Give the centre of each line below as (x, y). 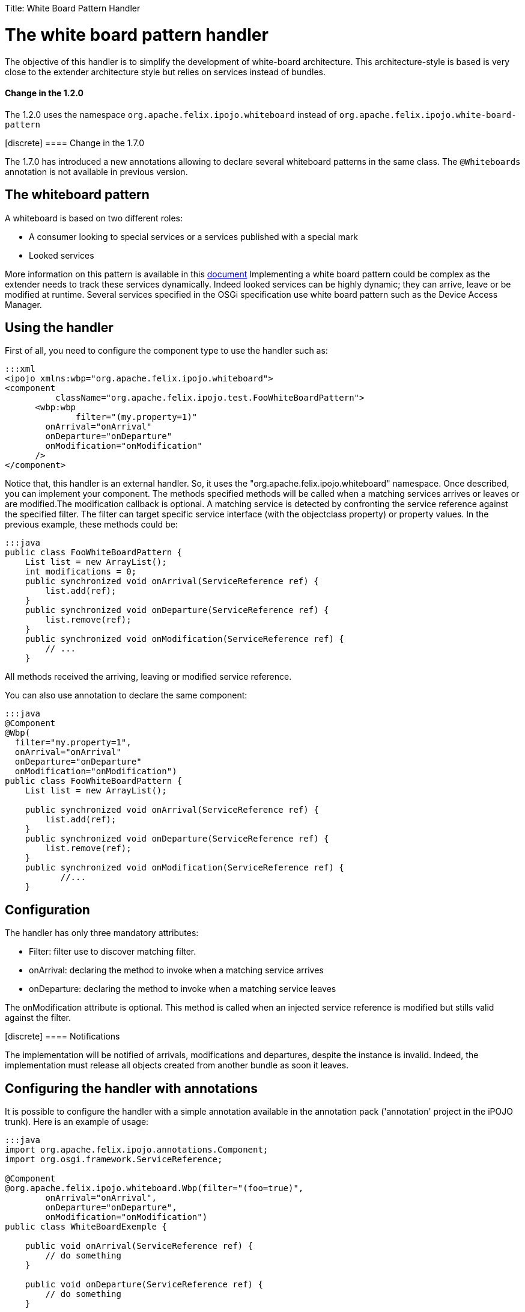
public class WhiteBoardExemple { (86, 1227)
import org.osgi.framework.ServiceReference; (114, 1160)
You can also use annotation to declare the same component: (126, 695)
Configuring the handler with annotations (131, 1088)
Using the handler (59, 327)
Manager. (23, 304)
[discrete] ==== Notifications (62, 1036)
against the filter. (38, 1018)
